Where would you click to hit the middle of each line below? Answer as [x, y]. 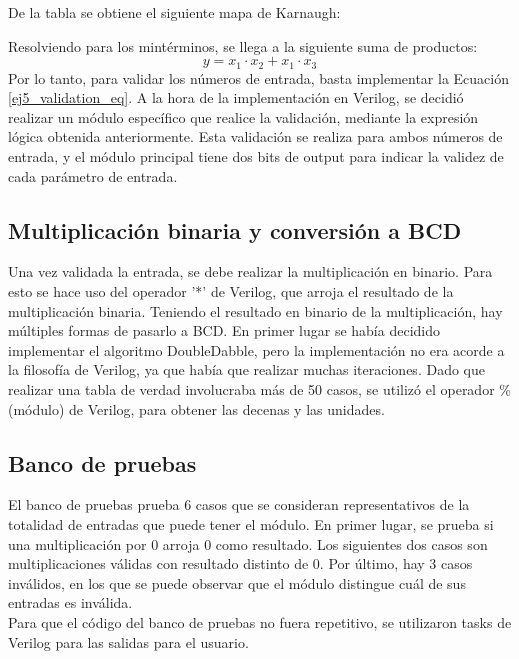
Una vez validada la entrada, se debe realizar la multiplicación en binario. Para [250, 271]
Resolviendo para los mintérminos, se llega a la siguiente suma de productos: [243, 45]
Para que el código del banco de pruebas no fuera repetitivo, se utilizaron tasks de [260, 621]
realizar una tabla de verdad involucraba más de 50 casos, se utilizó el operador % [259, 388]
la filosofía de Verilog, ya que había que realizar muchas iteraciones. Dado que [246, 369]
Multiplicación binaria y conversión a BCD [235, 229]
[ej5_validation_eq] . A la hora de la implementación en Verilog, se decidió [236, 97]
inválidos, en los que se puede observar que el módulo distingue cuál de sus [237, 582]
